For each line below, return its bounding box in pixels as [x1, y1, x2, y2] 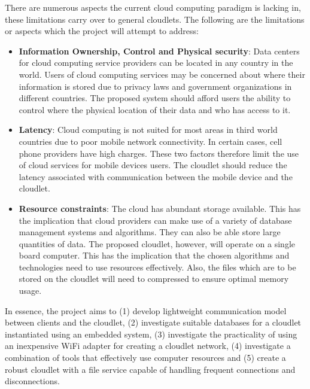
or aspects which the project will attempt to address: [5, 25, 199, 37]
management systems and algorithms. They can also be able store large [19, 226, 281, 238]
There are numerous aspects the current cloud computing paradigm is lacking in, [5, 1, 301, 13]
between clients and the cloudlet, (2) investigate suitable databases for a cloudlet [5, 316, 302, 329]
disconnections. [5, 375, 60, 387]
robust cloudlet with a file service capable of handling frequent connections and [5, 363, 296, 375]
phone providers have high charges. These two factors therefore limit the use [19, 147, 299, 159]
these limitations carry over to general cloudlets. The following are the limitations [5, 13, 305, 25]
